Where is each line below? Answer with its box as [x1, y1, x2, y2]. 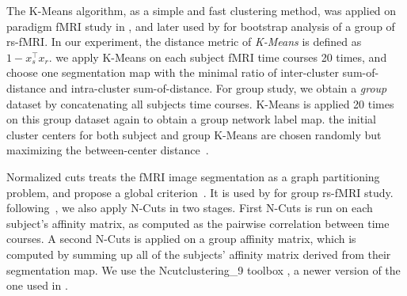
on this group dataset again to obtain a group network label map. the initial [6, 111, 376, 127]
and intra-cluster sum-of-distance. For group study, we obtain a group [49, 79, 387, 96]
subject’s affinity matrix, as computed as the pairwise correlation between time [6, 214, 390, 231]
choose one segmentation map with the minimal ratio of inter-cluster [6, 64, 339, 81]
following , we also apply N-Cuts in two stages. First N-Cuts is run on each [6, 199, 373, 216]
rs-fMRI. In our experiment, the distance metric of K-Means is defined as [6, 33, 362, 50]
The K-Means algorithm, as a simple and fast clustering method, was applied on [6, 2, 397, 18]
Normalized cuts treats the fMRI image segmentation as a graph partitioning [6, 168, 380, 184]
